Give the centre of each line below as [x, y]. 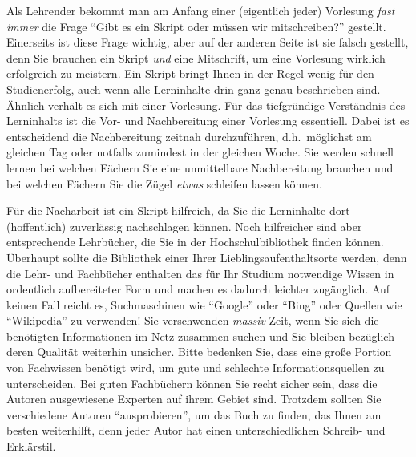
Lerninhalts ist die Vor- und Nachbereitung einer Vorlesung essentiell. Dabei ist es [208, 121]
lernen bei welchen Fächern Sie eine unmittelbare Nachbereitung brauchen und [200, 167]
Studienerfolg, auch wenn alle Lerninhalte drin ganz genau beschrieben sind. [194, 89]
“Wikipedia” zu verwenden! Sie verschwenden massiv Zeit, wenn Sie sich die [193, 320]
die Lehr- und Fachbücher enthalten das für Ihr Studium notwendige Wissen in [200, 273]
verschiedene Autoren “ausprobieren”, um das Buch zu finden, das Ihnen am [194, 414]
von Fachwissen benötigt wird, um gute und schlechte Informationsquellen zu [196, 368]
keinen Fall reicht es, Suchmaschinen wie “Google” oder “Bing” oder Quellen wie [204, 304]
